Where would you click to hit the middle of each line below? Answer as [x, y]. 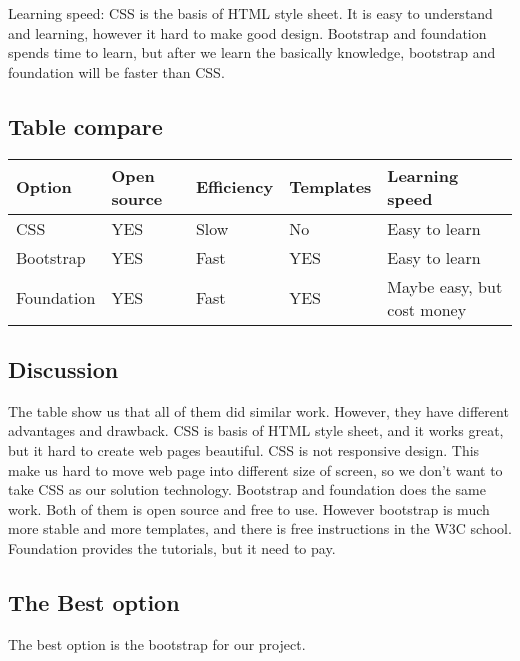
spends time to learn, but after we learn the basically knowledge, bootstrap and [252, 52]
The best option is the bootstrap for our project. [157, 643]
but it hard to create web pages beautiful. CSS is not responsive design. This [244, 449]
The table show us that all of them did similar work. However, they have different [258, 410]
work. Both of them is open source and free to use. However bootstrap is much [249, 508]
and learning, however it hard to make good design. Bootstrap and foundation [247, 32]
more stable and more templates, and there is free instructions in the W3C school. [260, 528]
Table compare [85, 125]
